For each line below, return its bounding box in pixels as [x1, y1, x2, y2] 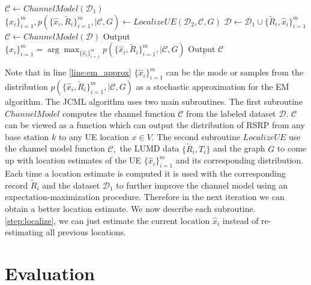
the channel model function [5, 142, 105, 154]
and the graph [213, 142, 265, 154]
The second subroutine [157, 130, 240, 142]
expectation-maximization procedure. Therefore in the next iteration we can [5, 190, 285, 203]
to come [277, 142, 307, 154]
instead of [222, 214, 259, 226]
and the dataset [42, 178, 100, 191]
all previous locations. [46, 226, 126, 238]
